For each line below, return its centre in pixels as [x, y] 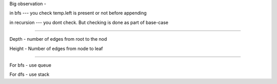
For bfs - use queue [30, 65]
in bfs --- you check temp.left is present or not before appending [78, 13]
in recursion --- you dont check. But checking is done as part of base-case [89, 22]
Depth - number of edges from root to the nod [58, 39]
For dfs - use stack [29, 74]
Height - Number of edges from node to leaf [56, 48]
